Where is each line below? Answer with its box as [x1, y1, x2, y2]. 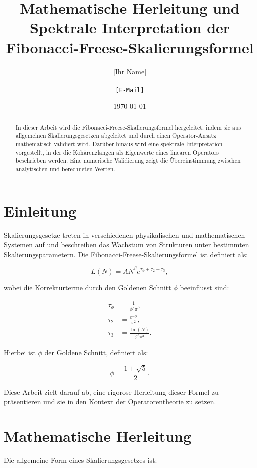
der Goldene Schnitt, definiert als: [44, 347, 148, 358]
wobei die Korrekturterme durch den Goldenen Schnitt [4, 282, 171, 292]
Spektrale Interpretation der [29, 17, 230, 38]
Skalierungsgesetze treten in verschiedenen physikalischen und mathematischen [4, 229, 245, 240]
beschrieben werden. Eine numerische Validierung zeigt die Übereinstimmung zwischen [15, 156, 241, 165]
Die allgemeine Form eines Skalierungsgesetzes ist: [4, 455, 157, 465]
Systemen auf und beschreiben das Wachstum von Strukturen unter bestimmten [4, 239, 249, 250]
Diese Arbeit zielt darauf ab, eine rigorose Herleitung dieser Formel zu [4, 386, 219, 397]
